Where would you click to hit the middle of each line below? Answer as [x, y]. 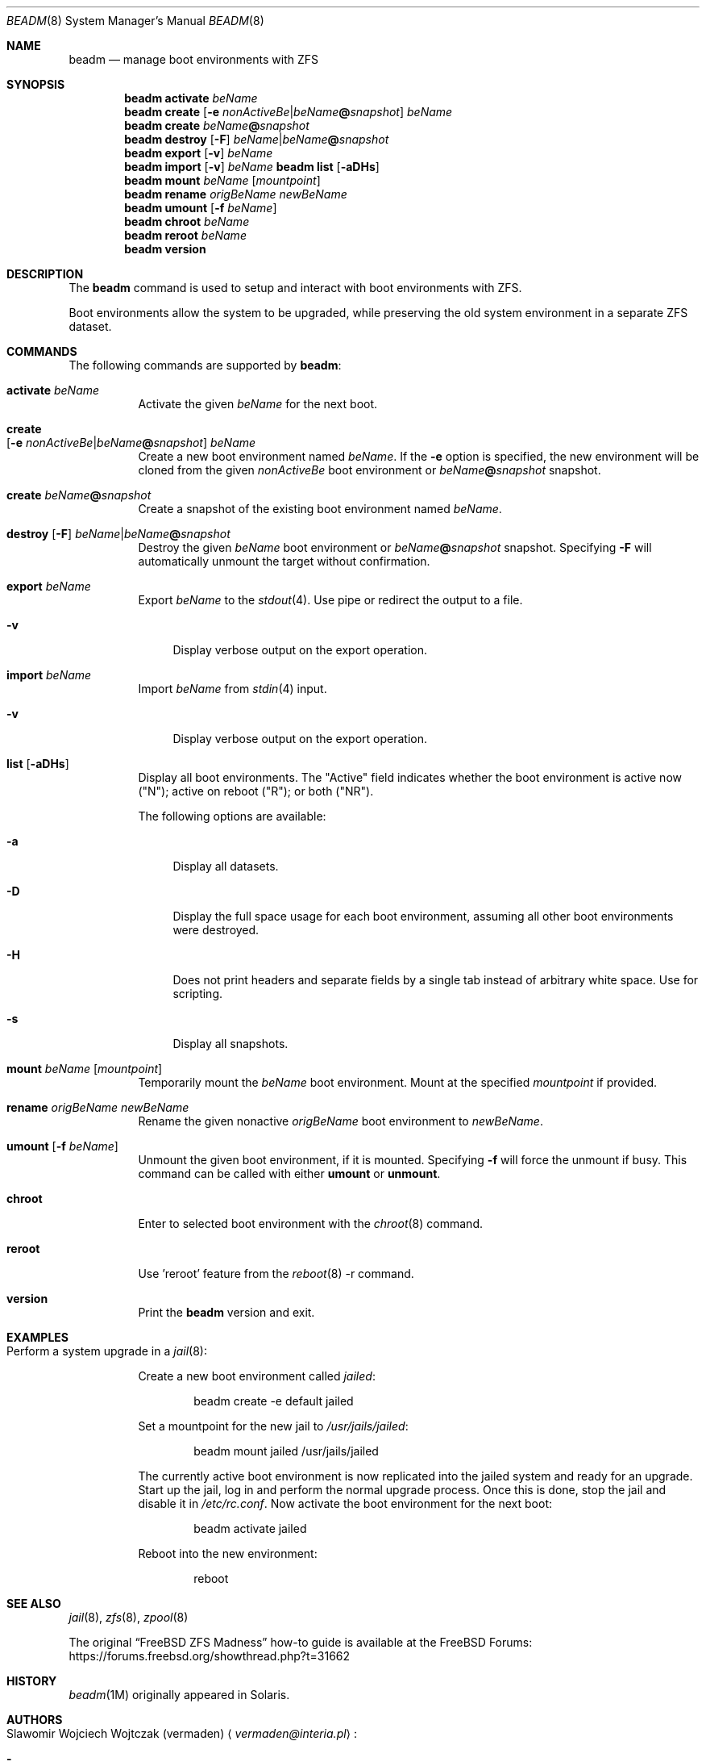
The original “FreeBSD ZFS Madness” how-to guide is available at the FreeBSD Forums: [301, 1642]
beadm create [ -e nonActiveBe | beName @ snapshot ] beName [289, 112]
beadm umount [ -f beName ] [201, 208]
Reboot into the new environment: [228, 1553]
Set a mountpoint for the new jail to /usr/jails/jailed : [273, 1426]
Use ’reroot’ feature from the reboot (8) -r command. [276, 1273]
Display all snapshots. [230, 1044]
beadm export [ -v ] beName [199, 153]
